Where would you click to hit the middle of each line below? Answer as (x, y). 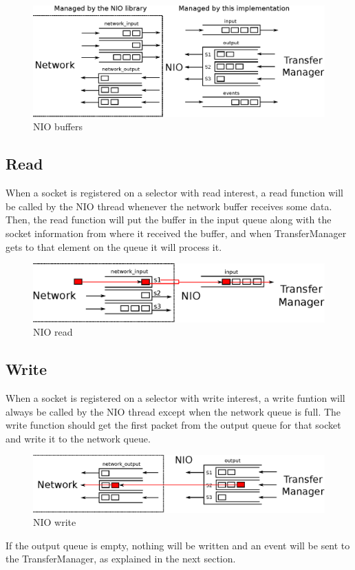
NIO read (53, 332)
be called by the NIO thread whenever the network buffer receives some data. (169, 206)
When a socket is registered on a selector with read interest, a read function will (174, 193)
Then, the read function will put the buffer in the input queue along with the (169, 220)
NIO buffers (58, 126)
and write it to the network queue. (78, 438)
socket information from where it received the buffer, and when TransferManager (176, 233)
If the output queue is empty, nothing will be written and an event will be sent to (178, 545)
